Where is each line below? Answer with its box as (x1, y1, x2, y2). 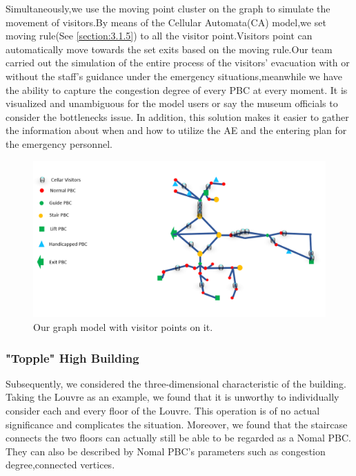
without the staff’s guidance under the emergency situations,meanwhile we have (6, 68, 343, 83)
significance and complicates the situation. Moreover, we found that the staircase (6, 417, 348, 431)
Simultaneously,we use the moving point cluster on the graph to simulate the (6, 1, 330, 15)
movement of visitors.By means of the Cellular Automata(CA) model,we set (6, 15, 326, 29)
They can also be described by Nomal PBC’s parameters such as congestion (6, 444, 326, 458)
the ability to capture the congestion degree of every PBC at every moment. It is (6, 82, 348, 97)
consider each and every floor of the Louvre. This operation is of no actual (6, 403, 320, 418)
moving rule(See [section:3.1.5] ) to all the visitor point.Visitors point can (6, 28, 313, 43)
